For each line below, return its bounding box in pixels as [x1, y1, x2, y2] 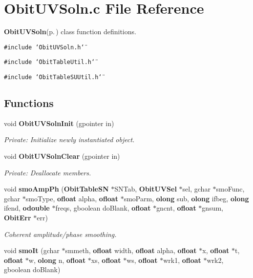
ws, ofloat [126, 255, 158, 265]
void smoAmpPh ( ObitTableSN [4, 184, 109, 194]
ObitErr [4, 213, 31, 223]
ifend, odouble [4, 203, 50, 213]
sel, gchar [182, 184, 211, 194]
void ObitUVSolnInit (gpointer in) [4, 118, 114, 128]
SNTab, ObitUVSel [114, 184, 177, 194]
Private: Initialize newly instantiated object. [4, 134, 135, 145]
